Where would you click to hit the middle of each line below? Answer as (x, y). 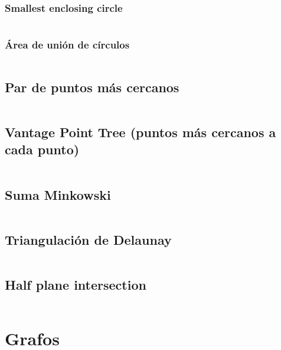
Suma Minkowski (58, 194)
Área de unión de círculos (67, 45)
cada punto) (42, 149)
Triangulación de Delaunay (88, 239)
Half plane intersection (76, 285)
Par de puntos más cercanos (92, 87)
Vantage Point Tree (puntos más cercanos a (140, 132)
